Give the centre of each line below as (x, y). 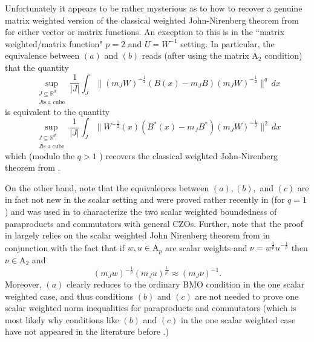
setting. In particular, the (227, 43)
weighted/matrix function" (54, 43)
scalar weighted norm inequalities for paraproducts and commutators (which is (151, 308)
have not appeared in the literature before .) (87, 331)
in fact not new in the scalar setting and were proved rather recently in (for (145, 199)
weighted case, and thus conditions (69, 296)
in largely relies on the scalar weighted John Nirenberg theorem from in (138, 235)
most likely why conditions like (62, 319)
